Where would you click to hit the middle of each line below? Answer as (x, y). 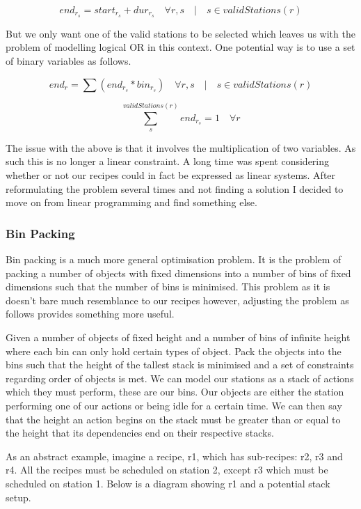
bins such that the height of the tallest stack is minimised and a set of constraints (180, 365)
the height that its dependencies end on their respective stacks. (140, 433)
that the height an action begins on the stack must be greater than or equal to (173, 419)
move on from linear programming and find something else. (131, 202)
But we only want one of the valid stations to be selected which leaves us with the (180, 33)
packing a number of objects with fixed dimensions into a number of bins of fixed (178, 273)
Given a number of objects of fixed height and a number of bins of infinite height (178, 337)
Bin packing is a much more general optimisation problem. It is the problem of (174, 259)
